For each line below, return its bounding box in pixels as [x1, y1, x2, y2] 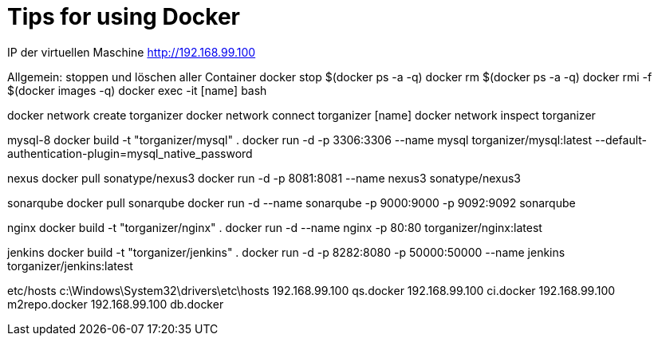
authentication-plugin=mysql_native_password [7, 146, 253, 160]
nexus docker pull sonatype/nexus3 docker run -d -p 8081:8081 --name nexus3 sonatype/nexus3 [7, 171, 521, 185]
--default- [595, 132, 648, 147]
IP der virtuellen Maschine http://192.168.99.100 [7, 45, 256, 59]
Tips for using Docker [7, 3, 241, 30]
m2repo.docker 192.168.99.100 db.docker [7, 297, 224, 311]
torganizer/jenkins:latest [7, 258, 133, 273]
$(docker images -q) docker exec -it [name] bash [7, 83, 267, 97]
